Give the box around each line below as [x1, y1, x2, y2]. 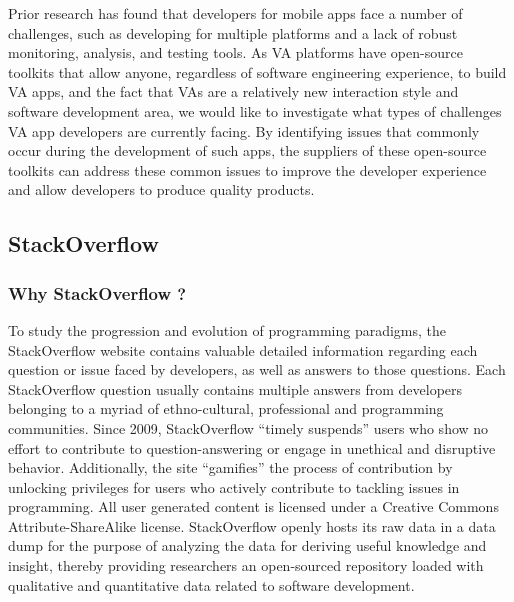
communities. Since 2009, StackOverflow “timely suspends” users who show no [8, 417, 489, 438]
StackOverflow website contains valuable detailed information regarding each [8, 339, 478, 360]
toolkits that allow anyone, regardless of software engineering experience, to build [8, 61, 507, 82]
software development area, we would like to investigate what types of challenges [8, 100, 502, 121]
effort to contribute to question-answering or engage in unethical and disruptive [8, 437, 496, 458]
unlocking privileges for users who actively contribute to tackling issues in [8, 476, 460, 497]
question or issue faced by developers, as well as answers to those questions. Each [8, 359, 506, 380]
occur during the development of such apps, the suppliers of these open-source [8, 140, 487, 161]
